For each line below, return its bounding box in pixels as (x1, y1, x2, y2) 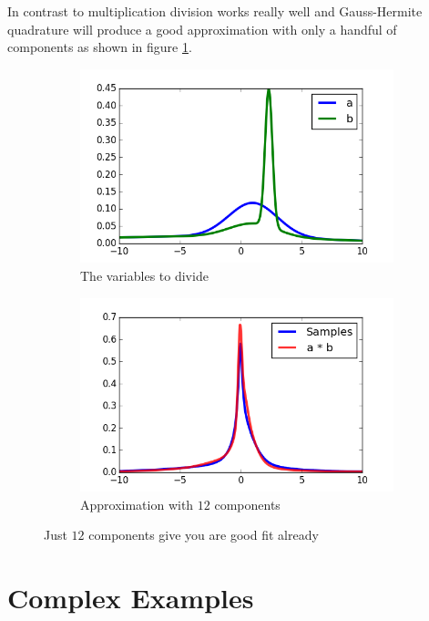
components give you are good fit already (88, 525, 319, 544)
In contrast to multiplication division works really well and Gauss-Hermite (7, 2, 423, 20)
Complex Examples (7, 579, 254, 616)
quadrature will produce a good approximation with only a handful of (7, 19, 397, 38)
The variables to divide (80, 266, 209, 285)
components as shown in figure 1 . (7, 37, 192, 57)
